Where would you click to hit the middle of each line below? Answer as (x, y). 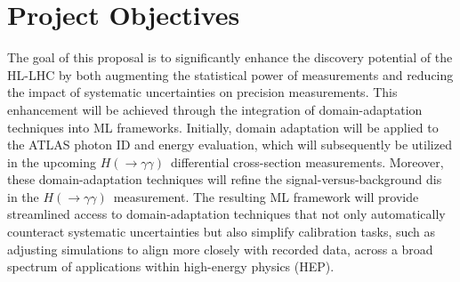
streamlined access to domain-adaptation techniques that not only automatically (226, 214)
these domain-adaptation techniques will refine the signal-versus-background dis (225, 179)
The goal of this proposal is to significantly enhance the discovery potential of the (230, 57)
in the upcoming (52, 161)
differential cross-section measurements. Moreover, (307, 161)
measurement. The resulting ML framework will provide (266, 196)
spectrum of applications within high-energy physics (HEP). (171, 266)
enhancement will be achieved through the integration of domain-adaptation (215, 109)
